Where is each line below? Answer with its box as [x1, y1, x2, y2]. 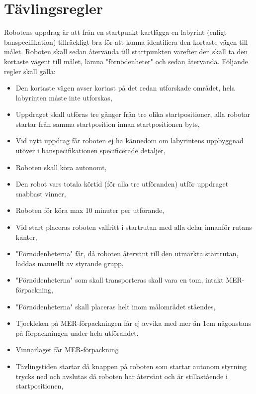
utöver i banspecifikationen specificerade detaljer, [15, 145, 166, 156]
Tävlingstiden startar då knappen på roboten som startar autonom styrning [15, 361, 247, 371]
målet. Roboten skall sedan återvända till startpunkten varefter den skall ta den [4, 46, 248, 57]
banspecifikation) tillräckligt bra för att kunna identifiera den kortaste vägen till [4, 36, 248, 47]
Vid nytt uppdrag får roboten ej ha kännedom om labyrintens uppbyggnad [15, 135, 244, 146]
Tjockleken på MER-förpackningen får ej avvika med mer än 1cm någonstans [15, 318, 252, 328]
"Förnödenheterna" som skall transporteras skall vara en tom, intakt [15, 275, 224, 285]
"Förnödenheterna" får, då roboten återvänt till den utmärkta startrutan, [15, 248, 239, 259]
